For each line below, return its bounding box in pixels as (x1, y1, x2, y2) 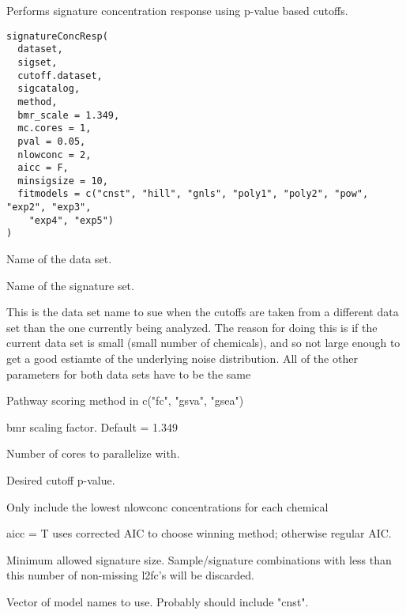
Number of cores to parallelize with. (6, 445, 180, 462)
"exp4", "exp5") (28, 214, 115, 226)
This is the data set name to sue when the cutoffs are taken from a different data (6, 304, 399, 320)
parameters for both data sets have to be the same (6, 365, 251, 382)
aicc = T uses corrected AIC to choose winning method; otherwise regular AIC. (6, 525, 392, 541)
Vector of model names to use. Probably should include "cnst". (6, 594, 309, 609)
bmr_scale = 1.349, (17, 109, 120, 121)
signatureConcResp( (6, 30, 108, 42)
